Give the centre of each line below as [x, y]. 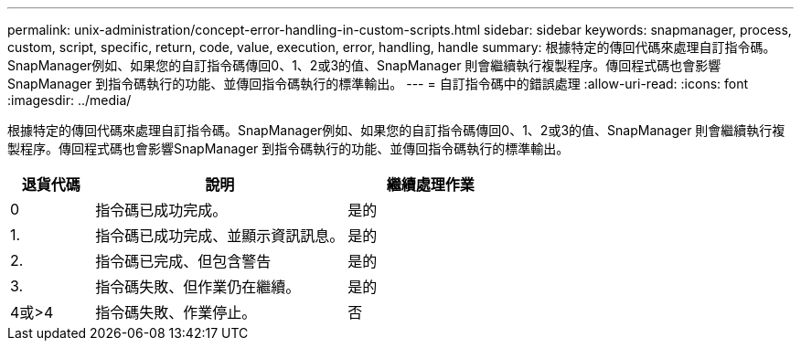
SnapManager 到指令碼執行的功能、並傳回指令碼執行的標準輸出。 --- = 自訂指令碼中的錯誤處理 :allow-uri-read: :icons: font [378, 84]
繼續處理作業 [430, 185]
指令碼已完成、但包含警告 [183, 261]
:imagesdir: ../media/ [69, 100]
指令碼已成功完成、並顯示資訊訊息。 [220, 236]
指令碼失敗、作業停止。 [176, 312]
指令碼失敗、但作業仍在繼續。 [198, 287]
